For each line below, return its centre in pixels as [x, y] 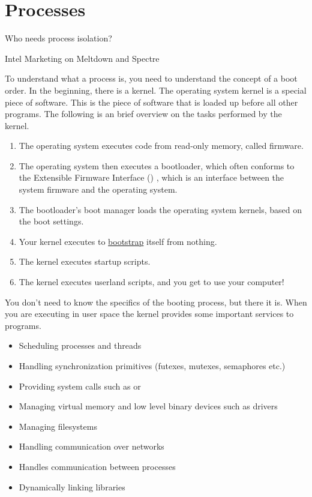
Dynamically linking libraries [72, 486]
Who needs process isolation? [58, 38]
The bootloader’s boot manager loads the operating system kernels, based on [160, 209]
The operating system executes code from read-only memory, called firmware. [161, 146]
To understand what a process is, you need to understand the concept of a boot [151, 78]
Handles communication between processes [97, 466]
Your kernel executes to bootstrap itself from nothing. [118, 241]
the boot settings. [51, 221]
